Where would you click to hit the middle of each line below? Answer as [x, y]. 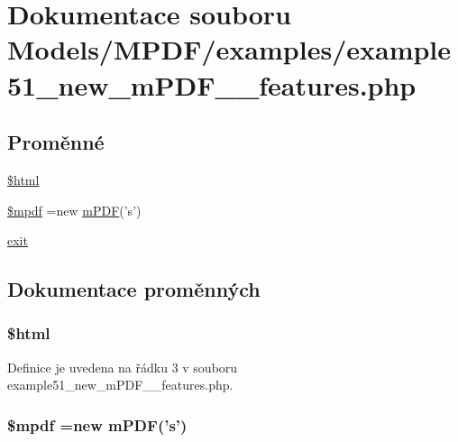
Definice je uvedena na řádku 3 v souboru [123, 367]
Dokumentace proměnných [134, 289]
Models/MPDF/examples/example [229, 49]
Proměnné [56, 142]
